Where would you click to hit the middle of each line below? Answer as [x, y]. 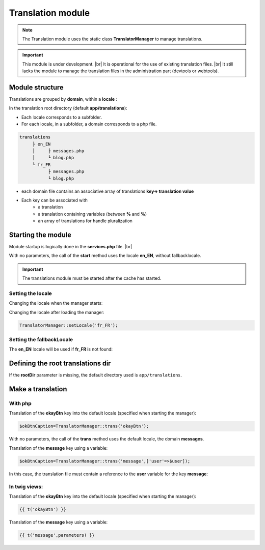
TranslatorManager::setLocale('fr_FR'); [68, 325]
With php [20, 404]
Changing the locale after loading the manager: [57, 312]
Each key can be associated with [54, 200]
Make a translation [38, 389]
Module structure [36, 87]
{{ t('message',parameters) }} [57, 535]
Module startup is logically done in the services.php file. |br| [71, 246]
